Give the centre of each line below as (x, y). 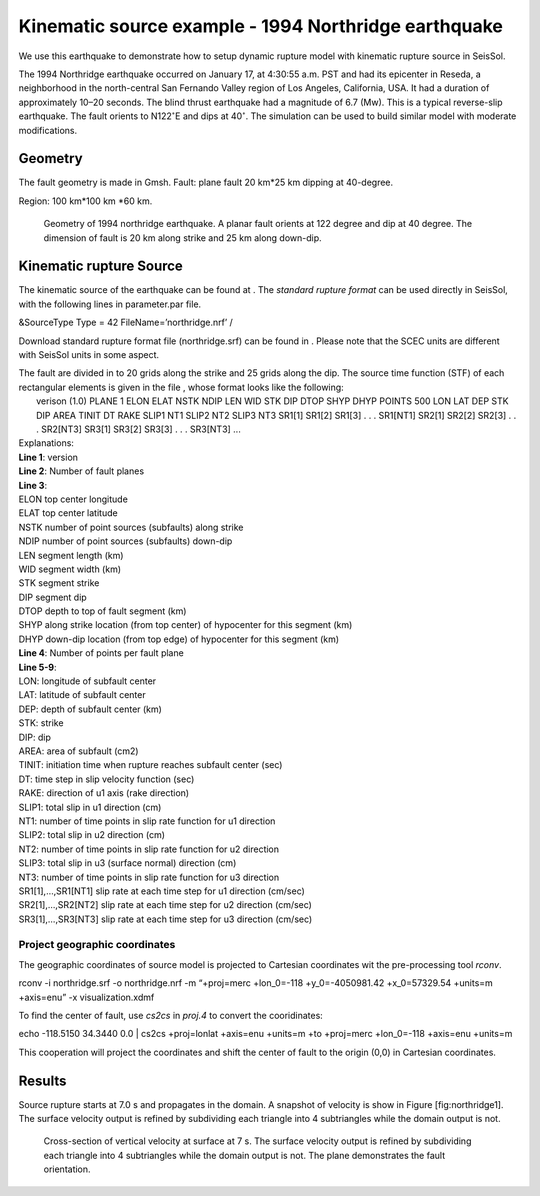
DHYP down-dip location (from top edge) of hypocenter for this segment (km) (179, 639)
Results (42, 1080)
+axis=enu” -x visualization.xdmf (86, 997)
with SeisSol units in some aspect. (89, 355)
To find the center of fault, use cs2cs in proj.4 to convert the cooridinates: (171, 1015)
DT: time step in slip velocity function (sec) (106, 779)
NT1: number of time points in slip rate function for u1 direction (147, 821)
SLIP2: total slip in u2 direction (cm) (91, 835)
